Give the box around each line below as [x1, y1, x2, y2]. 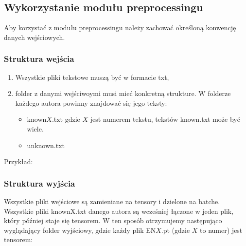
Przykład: [4, 156, 33, 167]
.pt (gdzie [161, 225, 190, 235]
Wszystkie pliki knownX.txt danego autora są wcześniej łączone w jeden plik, [4, 206, 234, 216]
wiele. [27, 123, 44, 133]
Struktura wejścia [4, 53, 74, 65]
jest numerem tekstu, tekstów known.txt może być [90, 114, 240, 124]
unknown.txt [27, 140, 65, 150]
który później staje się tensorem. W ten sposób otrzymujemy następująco [4, 215, 222, 226]
